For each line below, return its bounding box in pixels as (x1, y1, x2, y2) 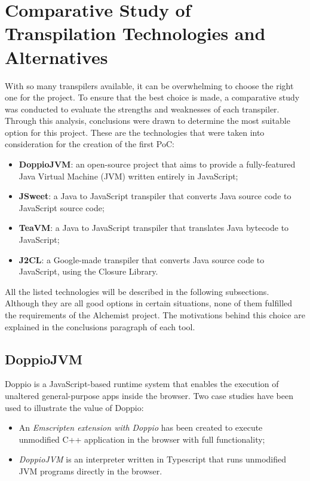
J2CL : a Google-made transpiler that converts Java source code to (19, 253, 265, 266)
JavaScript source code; (19, 201, 105, 214)
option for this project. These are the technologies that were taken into (5, 126, 265, 138)
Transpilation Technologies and (5, 21, 266, 45)
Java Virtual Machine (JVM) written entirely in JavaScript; (19, 169, 238, 182)
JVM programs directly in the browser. (19, 464, 162, 477)
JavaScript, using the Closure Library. (19, 265, 158, 278)
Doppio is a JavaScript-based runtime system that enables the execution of (5, 378, 279, 390)
